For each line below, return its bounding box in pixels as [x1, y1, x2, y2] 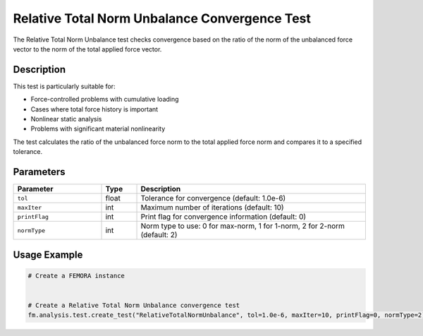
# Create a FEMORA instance [27, 272, 125, 280]
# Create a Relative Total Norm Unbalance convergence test [27, 301, 240, 309]
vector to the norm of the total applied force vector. [13, 44, 162, 53]
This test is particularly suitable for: [13, 82, 116, 90]
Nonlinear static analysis [30, 115, 102, 124]
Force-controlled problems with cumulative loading [30, 95, 179, 104]
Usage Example [13, 248, 83, 260]
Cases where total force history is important [30, 104, 159, 113]
